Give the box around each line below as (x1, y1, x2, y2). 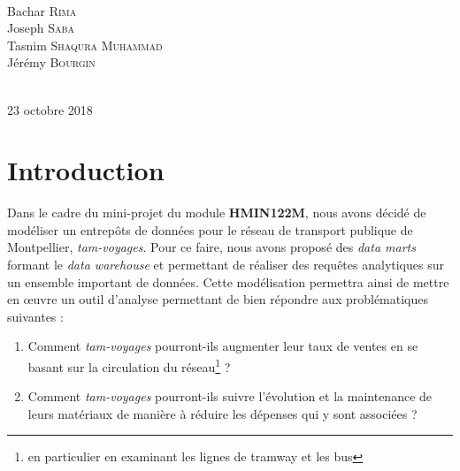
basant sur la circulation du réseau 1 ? (27, 355, 231, 376)
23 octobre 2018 (7, 100, 93, 118)
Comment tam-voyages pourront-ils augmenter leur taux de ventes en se (27, 337, 418, 355)
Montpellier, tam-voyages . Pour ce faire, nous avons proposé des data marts (7, 238, 416, 256)
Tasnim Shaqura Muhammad (7, 35, 163, 54)
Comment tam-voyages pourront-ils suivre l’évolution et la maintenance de (27, 387, 433, 406)
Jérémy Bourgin (7, 53, 96, 72)
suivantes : (7, 307, 64, 325)
